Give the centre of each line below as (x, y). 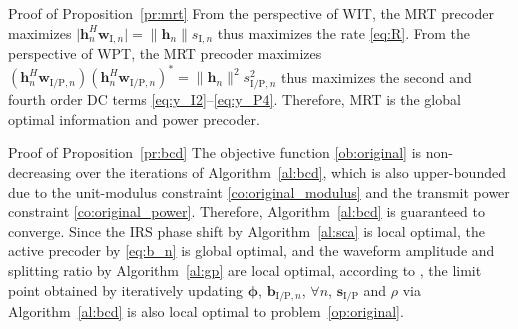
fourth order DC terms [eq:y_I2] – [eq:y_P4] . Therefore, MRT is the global (234, 99)
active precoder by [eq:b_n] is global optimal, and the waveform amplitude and (251, 250)
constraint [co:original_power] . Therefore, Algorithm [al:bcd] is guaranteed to (246, 211)
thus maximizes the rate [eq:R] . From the (343, 32)
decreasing (40, 172)
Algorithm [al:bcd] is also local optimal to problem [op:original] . (206, 311)
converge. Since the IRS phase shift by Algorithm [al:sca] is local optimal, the (246, 230)
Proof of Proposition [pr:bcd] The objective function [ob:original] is (215, 152)
